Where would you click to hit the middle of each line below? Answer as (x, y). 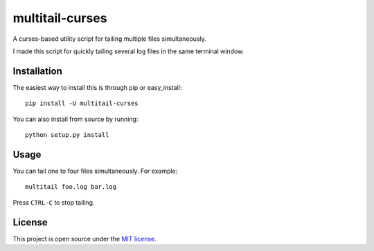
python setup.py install (67, 135)
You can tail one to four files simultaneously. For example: (95, 171)
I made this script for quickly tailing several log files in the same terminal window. (128, 51)
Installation (37, 71)
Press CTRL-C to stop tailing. (54, 202)
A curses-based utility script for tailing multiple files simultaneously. (110, 39)
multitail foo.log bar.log (71, 187)
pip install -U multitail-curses (82, 103)
